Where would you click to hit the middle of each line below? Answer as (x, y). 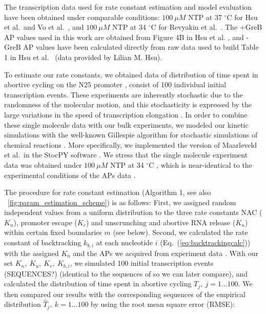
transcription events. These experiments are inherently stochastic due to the (124, 94)
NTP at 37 (205, 17)
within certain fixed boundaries (53, 232)
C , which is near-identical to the (200, 164)
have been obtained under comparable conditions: (82, 17)
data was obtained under (43, 164)
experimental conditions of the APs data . (70, 175)
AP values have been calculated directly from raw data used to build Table (141, 47)
